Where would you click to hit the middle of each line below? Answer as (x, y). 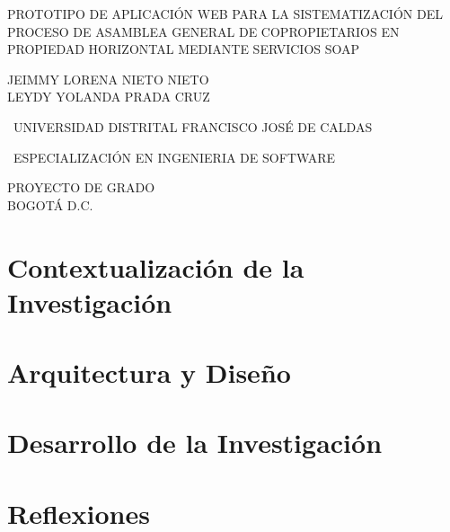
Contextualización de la (156, 266)
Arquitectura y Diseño (149, 372)
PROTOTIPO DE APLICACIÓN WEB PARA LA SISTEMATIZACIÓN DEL (225, 13)
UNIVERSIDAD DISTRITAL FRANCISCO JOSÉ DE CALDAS (193, 126)
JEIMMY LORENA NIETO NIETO (108, 79)
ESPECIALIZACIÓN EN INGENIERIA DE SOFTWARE (174, 157)
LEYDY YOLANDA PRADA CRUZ (109, 97)
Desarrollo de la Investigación (195, 443)
